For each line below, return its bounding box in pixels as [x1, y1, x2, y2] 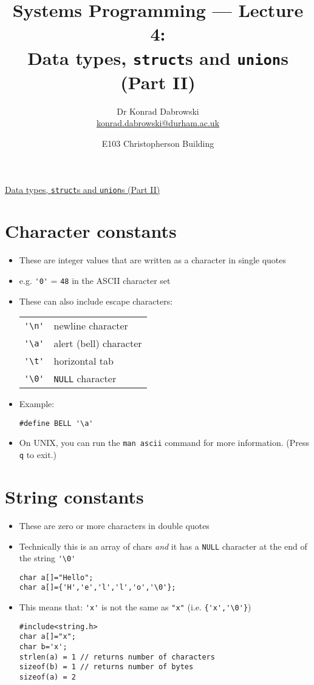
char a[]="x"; [19, 632, 76, 641]
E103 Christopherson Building [101, 137, 214, 149]
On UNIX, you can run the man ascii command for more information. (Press [19, 436, 310, 449]
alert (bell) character [53, 336, 142, 351]
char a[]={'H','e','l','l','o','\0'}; [19, 583, 176, 592]
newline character [53, 319, 128, 333]
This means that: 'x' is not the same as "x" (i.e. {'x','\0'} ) [19, 601, 251, 613]
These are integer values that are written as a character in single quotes [19, 254, 287, 266]
